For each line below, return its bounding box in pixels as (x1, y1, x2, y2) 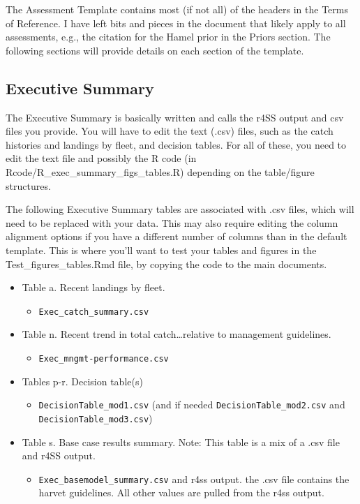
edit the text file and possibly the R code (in (6, 151, 197, 165)
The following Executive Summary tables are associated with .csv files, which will (6, 202, 354, 216)
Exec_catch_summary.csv (38, 306, 149, 317)
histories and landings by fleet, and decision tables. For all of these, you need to (6, 137, 347, 151)
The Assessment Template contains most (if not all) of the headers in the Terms (6, 2, 349, 16)
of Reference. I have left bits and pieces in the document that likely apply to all (6, 15, 346, 30)
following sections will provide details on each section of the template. (6, 43, 304, 57)
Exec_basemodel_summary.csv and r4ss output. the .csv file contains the (38, 471, 350, 486)
